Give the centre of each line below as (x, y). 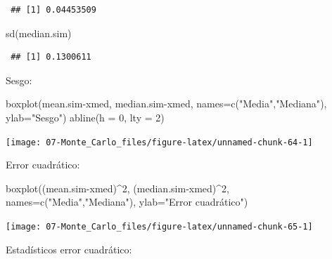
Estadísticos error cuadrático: (69, 249)
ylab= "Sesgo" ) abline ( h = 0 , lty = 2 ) (85, 117)
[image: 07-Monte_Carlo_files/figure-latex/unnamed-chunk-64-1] (159, 142)
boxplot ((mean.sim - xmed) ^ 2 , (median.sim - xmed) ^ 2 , (117, 188)
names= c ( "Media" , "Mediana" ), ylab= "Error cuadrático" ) (127, 202)
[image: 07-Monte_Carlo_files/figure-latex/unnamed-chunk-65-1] (159, 227)
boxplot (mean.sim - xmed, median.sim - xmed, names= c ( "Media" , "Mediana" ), (166, 104)
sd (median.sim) (39, 33)
